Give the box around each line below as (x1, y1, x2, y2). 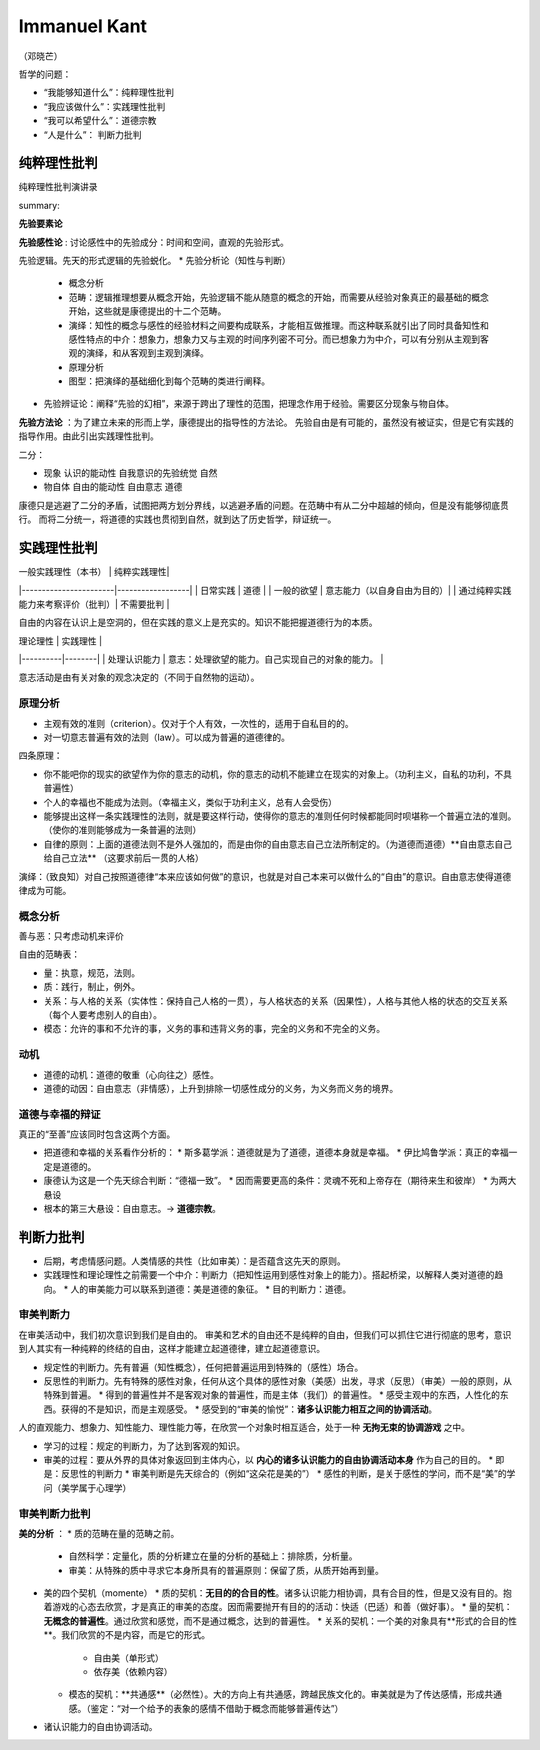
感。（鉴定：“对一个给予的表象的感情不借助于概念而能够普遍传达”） (68, 1702, 344, 1714)
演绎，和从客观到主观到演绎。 (85, 347, 209, 359)
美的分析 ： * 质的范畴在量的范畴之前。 (18, 1527, 180, 1539)
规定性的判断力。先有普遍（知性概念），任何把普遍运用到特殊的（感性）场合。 (43, 1361, 364, 1373)
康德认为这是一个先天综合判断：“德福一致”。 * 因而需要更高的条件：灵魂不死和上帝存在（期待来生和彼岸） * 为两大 (43, 1175, 517, 1187)
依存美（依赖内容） (93, 1666, 173, 1678)
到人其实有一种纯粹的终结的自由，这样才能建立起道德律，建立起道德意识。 (18, 1343, 325, 1355)
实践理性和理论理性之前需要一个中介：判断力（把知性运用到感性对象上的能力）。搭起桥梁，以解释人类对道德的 (43, 1269, 495, 1281)
